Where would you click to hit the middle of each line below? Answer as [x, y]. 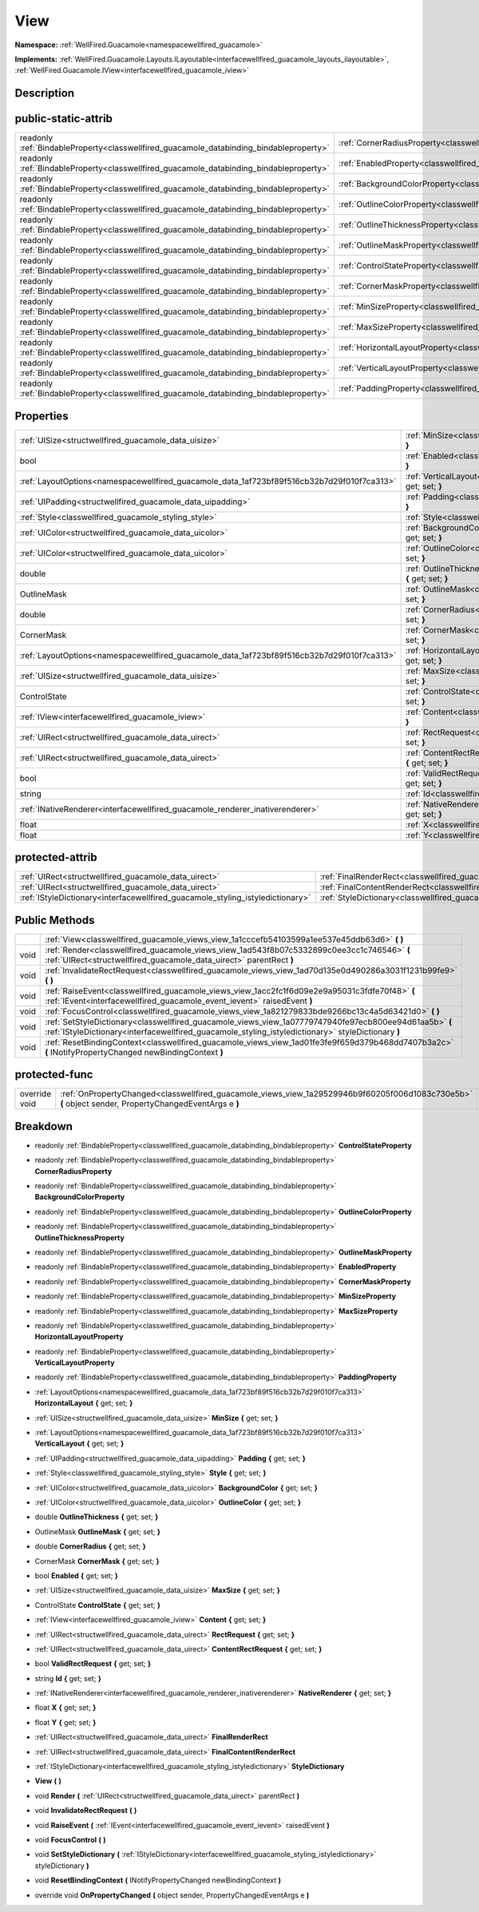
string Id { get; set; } [68, 1678]
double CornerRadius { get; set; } [91, 1546]
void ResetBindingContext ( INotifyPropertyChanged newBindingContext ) [158, 1880]
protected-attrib [56, 857]
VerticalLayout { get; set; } [79, 1444]
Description [45, 93]
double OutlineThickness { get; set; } [97, 1517]
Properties [42, 416]
